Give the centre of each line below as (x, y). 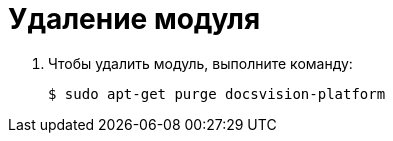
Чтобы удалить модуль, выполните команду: (200, 63)
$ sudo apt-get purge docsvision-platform (217, 93)
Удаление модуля (134, 19)
